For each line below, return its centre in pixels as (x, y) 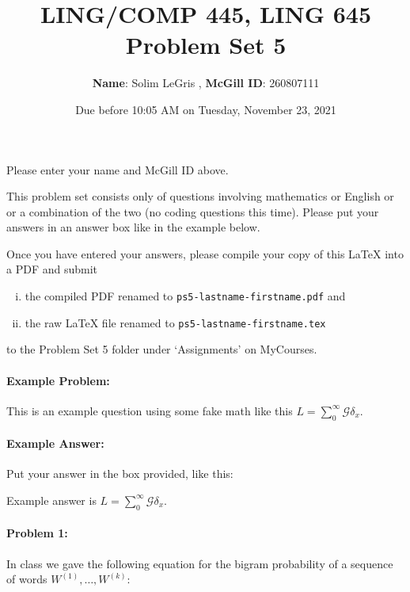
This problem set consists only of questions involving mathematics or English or (200, 196)
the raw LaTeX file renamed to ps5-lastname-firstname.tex (175, 322)
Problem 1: (37, 533)
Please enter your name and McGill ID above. (118, 169)
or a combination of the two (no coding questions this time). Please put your (193, 211)
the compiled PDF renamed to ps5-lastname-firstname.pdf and (185, 296)
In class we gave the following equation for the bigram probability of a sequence (200, 563)
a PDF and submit (52, 269)
